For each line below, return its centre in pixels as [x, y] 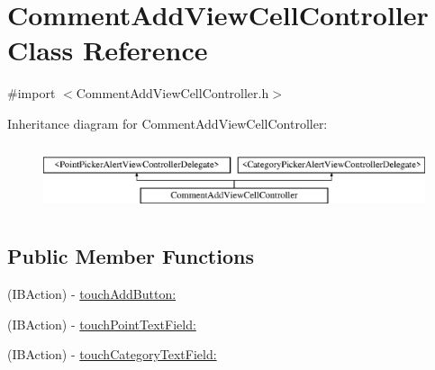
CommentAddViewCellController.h [172, 93]
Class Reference [108, 50]
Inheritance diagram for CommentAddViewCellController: [168, 123]
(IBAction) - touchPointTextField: [102, 324]
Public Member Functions [131, 256]
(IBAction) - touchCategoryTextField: [112, 354]
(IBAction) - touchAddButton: [92, 294]
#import [32, 93]
